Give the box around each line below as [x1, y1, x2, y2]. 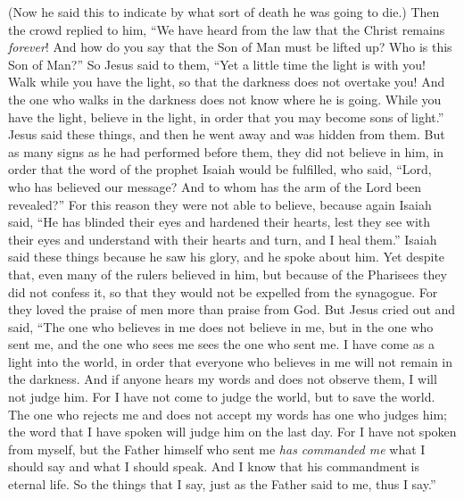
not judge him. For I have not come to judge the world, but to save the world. [8, 387, 435, 406]
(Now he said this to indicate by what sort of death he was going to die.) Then [8, 3, 440, 21]
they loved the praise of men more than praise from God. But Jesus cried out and [8, 300, 456, 319]
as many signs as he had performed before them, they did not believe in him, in [8, 142, 444, 161]
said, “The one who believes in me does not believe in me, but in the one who [8, 317, 434, 336]
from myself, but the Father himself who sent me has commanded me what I [8, 439, 426, 458]
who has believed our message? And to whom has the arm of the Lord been [8, 177, 421, 195]
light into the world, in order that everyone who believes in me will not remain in [8, 352, 453, 370]
